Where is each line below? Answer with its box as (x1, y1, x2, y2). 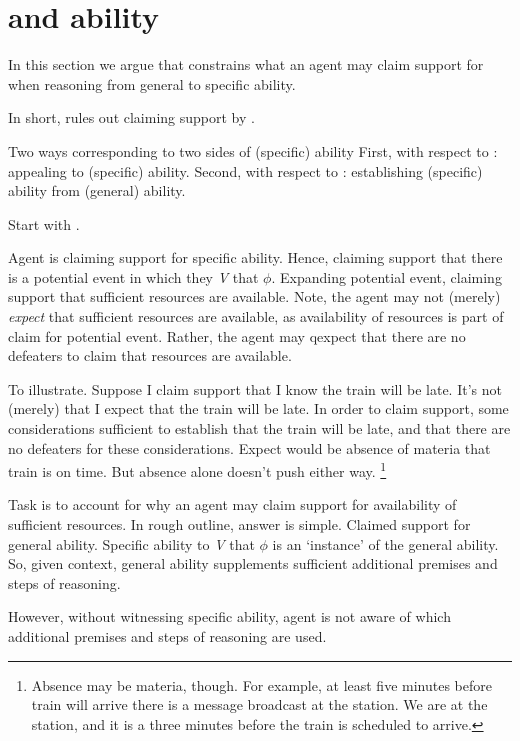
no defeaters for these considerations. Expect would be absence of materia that (8, 437, 491, 458)
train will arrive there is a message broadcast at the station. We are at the (31, 694, 488, 715)
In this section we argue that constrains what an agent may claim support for (8, 54, 484, 75)
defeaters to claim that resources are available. (8, 345, 292, 366)
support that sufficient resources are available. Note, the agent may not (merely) (8, 286, 501, 307)
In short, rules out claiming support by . (8, 107, 255, 128)
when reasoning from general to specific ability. (8, 73, 296, 94)
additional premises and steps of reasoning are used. (8, 626, 327, 647)
